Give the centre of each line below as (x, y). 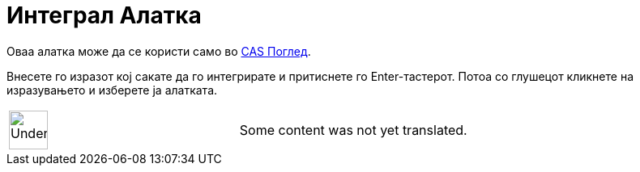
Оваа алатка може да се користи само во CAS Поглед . (159, 51)
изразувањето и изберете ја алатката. (112, 90)
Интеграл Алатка (104, 15)
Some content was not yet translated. (353, 130)
